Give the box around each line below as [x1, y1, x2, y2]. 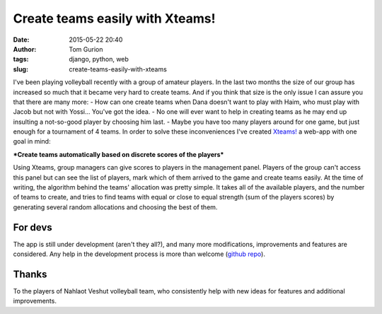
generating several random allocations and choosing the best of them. [13, 202, 218, 211]
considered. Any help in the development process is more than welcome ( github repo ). [13, 250, 265, 258]
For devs [13, 221, 52, 233]
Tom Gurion [69, 45, 103, 53]
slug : [13, 64, 28, 74]
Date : [13, 35, 30, 44]
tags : [13, 55, 29, 64]
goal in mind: [13, 137, 51, 146]
